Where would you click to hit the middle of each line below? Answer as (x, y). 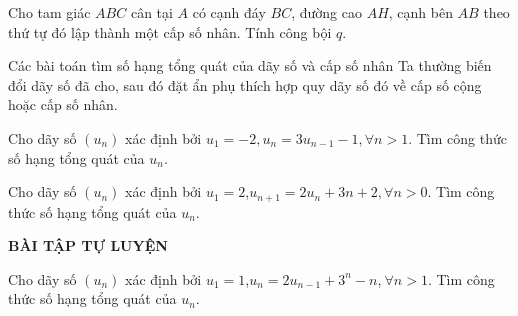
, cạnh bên (420, 12)
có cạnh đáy (229, 12)
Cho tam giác (49, 12)
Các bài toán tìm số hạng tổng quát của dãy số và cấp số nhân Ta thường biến (250, 65)
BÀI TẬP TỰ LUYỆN (88, 245)
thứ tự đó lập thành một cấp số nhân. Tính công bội (170, 31)
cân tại (151, 12)
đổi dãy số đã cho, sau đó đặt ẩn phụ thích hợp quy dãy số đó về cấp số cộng (245, 84)
